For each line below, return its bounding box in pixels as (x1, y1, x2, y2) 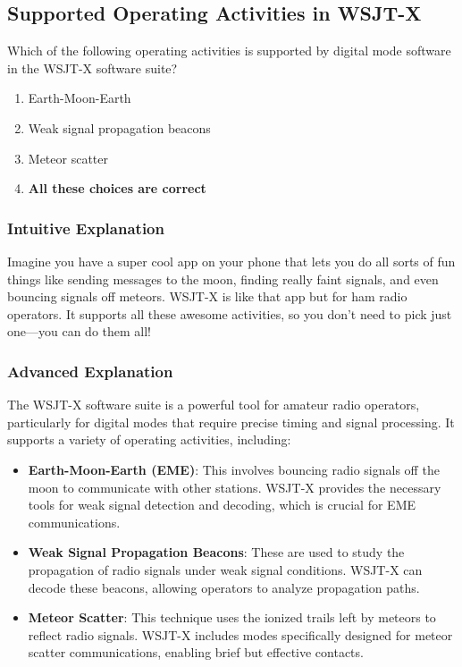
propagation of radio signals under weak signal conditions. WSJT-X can (28, 560, 423, 578)
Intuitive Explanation (7, 216, 164, 239)
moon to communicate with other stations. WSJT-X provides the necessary (28, 477, 441, 496)
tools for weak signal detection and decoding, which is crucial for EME (28, 495, 416, 514)
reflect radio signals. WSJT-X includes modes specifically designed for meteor (28, 625, 453, 644)
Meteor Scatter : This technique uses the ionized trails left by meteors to (28, 608, 436, 627)
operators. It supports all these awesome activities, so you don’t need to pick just (7, 304, 452, 323)
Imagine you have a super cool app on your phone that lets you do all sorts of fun (7, 251, 456, 270)
